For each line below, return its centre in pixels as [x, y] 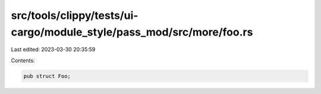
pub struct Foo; [47, 76]
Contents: [23, 60]
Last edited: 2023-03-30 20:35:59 [53, 50]
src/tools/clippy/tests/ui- [75, 15]
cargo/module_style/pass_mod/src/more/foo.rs [132, 32]
